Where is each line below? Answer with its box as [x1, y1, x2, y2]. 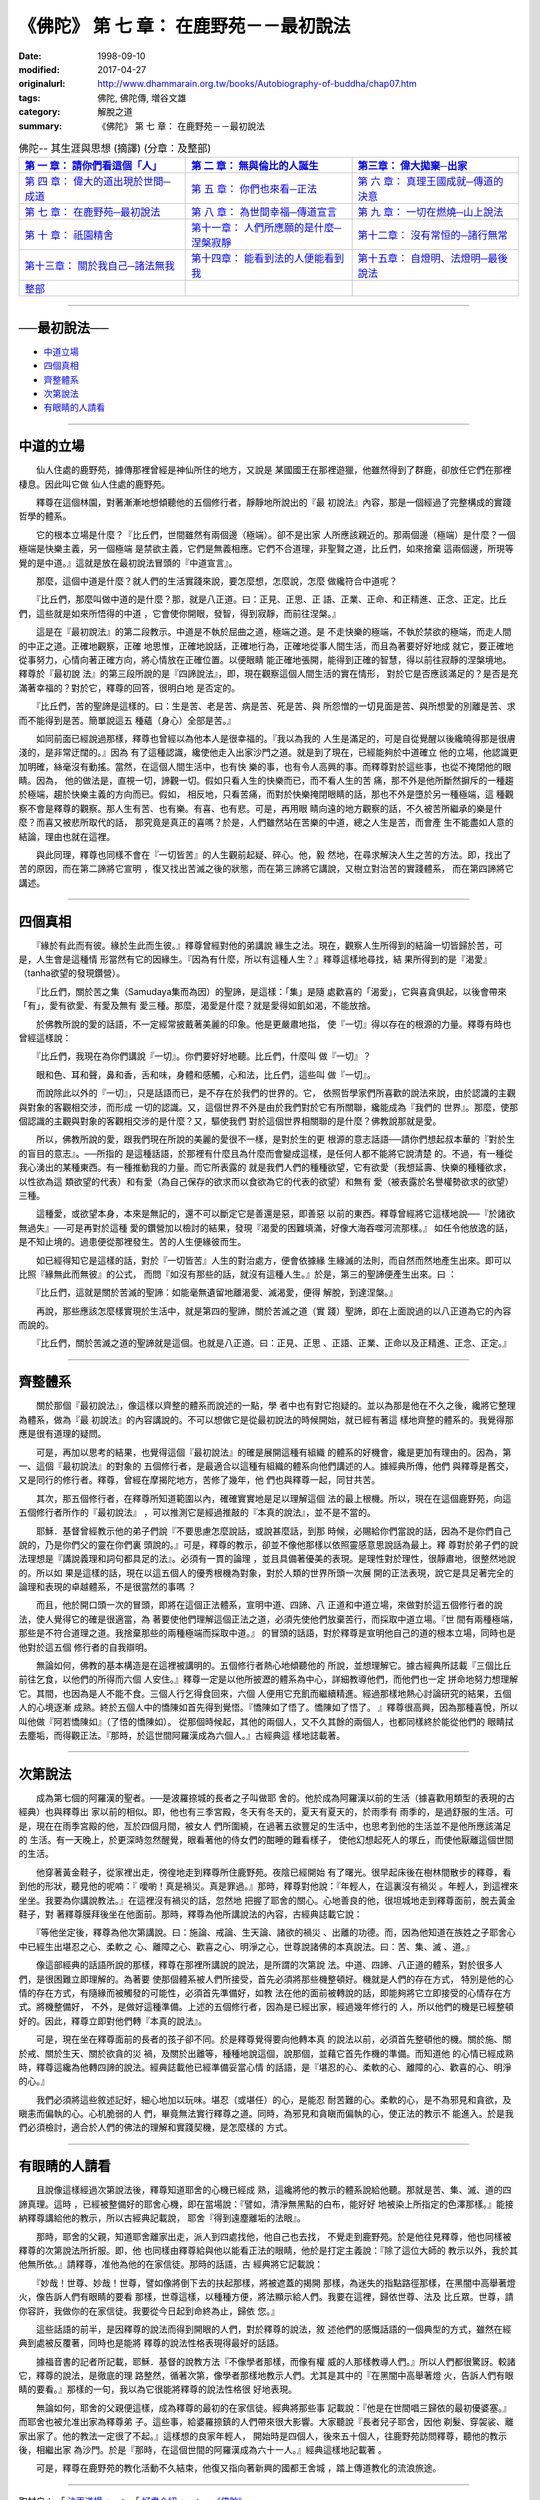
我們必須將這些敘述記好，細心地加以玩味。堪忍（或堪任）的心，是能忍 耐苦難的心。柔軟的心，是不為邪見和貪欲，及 [35, 2093, 512, 2105]
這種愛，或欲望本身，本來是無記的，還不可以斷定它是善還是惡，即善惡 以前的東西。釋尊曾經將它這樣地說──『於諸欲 [35, 1208, 515, 1220]
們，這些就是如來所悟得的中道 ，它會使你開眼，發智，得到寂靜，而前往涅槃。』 [18, 607, 341, 619]
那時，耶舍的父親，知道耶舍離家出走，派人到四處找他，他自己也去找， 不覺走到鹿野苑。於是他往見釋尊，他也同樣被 [35, 2230, 512, 2242]
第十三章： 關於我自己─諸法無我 [24, 259, 175, 273]
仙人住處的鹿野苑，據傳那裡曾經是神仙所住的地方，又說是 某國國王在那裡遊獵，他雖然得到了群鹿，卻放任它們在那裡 [35, 464, 512, 476]
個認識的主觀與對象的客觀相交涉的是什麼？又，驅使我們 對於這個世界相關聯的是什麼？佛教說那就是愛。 [18, 1115, 442, 1127]
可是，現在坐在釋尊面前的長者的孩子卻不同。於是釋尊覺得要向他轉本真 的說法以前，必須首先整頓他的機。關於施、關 [35, 2033, 512, 2045]
